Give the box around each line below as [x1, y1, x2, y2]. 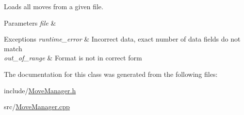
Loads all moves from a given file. [4, 1, 103, 11]
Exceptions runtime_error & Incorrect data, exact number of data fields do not [4, 34, 241, 44]
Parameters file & [4, 17, 56, 28]
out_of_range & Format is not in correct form [4, 53, 142, 63]
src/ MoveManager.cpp [4, 101, 70, 112]
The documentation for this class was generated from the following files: [4, 69, 218, 79]
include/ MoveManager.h [4, 85, 76, 95]
